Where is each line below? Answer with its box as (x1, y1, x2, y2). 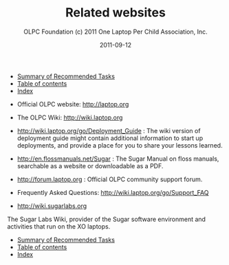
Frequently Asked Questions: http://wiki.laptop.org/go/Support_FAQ (17, 188, 209, 196)
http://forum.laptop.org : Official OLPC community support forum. (17, 175, 203, 183)
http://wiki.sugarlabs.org (17, 201, 87, 210)
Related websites (65, 5, 166, 21)
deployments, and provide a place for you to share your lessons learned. (17, 141, 223, 149)
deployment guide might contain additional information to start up (17, 134, 204, 142)
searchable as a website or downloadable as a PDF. (17, 161, 164, 170)
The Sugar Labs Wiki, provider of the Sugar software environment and (7, 215, 206, 223)
